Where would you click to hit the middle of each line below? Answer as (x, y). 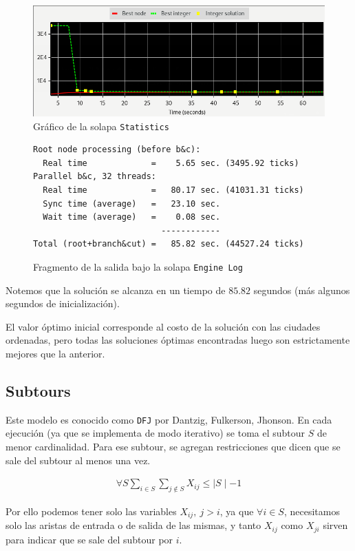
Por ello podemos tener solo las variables (91, 511)
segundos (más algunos (302, 290)
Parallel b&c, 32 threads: (95, 177)
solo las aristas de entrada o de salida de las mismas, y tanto (133, 525)
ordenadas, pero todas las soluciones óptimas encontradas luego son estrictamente (178, 340)
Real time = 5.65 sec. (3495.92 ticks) (171, 163)
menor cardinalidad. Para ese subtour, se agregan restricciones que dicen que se (173, 446)
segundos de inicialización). (63, 303)
